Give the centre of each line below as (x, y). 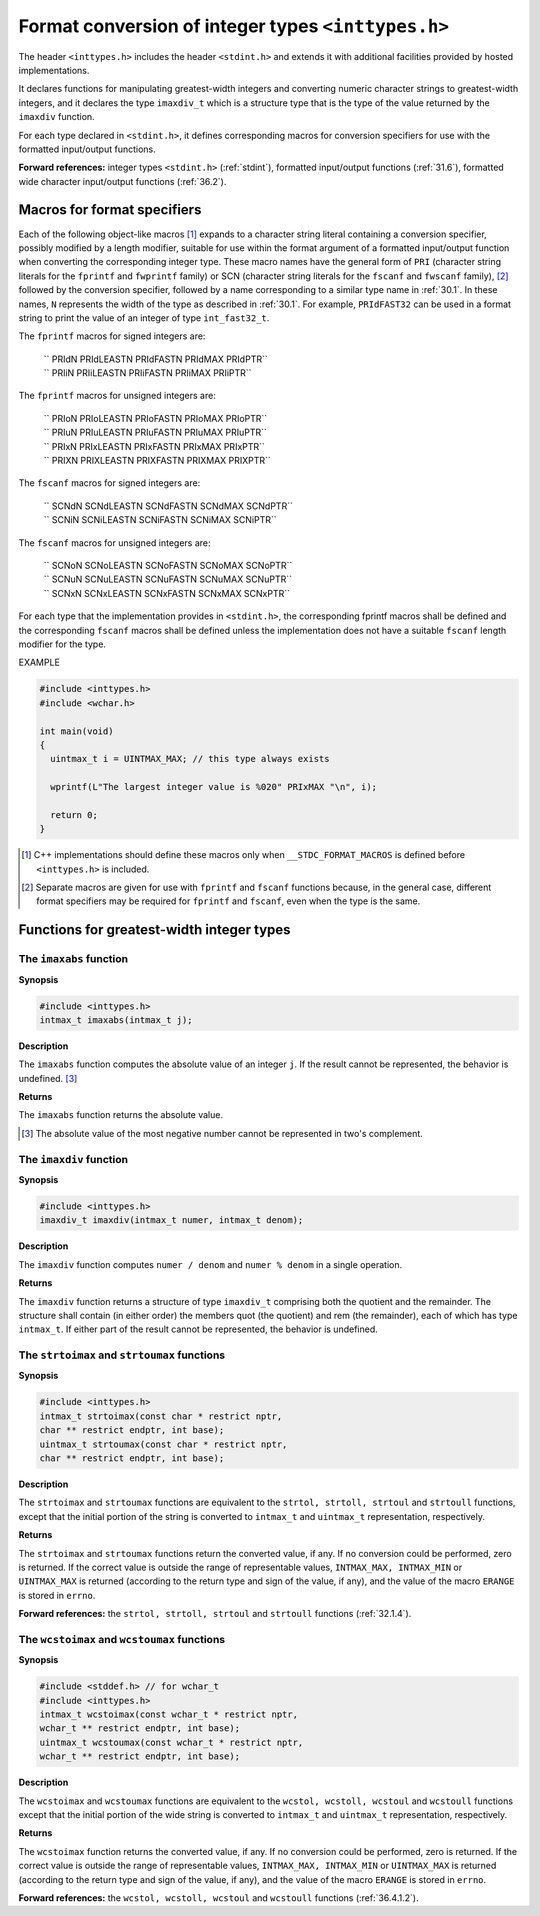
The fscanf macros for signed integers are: (109, 483)
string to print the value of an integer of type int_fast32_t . (144, 317)
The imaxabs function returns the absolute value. (121, 1115)
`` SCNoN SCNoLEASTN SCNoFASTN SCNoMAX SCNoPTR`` (168, 565)
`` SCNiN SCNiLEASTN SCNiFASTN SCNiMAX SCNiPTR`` (160, 520)
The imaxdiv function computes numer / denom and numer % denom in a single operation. (210, 1264)
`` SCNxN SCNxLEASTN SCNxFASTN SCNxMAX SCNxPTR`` (166, 593)
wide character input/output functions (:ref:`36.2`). (122, 181)
